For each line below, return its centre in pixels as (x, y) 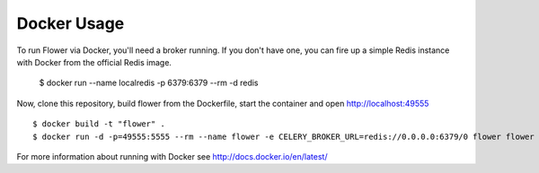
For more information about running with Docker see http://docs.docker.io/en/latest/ (172, 156)
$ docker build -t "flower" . (99, 124)
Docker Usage (71, 23)
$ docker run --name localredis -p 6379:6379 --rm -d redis (149, 83)
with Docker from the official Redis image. (94, 62)
